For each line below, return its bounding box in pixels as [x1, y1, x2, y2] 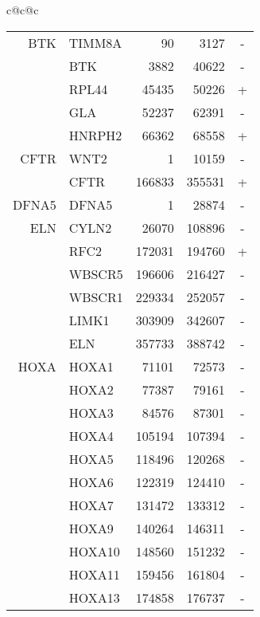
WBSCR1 [68, 287, 123, 306]
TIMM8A [68, 33, 122, 52]
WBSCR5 [68, 264, 123, 283]
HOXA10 [68, 541, 120, 560]
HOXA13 [68, 588, 120, 607]
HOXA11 [68, 564, 120, 584]
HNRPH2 [68, 125, 122, 144]
